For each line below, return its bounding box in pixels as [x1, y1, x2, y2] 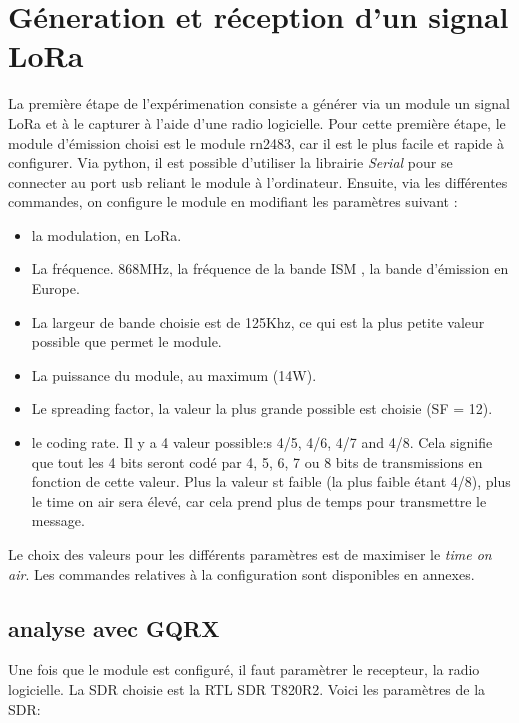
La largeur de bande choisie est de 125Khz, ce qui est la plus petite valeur [31, 311, 485, 332]
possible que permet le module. [31, 331, 222, 352]
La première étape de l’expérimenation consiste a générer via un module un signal [8, 93, 510, 114]
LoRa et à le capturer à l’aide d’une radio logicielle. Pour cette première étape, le [8, 112, 506, 133]
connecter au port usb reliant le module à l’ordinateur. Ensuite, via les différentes [8, 171, 508, 192]
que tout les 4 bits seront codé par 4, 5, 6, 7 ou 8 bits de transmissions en [31, 451, 483, 472]
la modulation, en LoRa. [31, 224, 182, 245]
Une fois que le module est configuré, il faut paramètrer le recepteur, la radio [8, 659, 480, 680]
